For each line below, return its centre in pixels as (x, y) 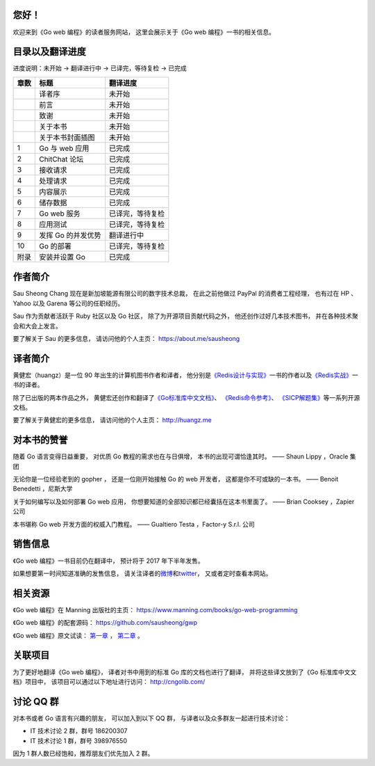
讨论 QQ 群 (36, 702)
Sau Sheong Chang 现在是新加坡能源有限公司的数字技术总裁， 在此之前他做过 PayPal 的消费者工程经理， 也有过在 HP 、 (185, 294)
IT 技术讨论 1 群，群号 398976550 (79, 740)
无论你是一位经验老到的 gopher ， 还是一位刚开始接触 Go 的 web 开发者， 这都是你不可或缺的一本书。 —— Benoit (176, 479)
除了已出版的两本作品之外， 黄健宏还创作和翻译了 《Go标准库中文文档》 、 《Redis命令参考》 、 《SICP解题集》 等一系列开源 (186, 397)
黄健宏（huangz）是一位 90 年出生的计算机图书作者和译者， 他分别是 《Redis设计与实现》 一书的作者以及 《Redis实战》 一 (185, 375)
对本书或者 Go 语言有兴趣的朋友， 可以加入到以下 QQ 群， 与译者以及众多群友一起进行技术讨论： (151, 718)
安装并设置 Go (62, 257)
